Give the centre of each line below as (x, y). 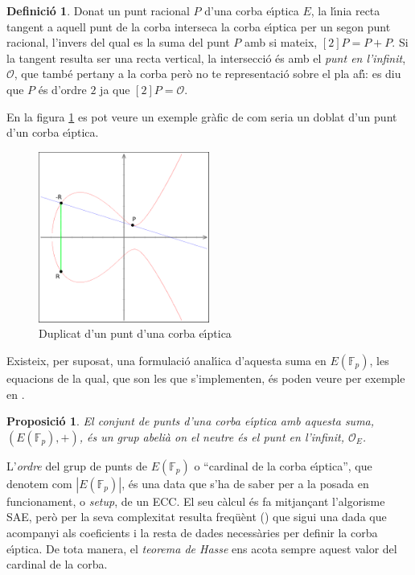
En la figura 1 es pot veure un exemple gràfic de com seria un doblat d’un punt (202, 116)
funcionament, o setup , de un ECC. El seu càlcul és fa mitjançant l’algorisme (196, 501)
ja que (115, 89)
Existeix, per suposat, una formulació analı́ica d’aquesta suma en (166, 360)
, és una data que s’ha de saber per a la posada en (245, 483)
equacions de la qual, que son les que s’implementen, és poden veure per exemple (206, 378)
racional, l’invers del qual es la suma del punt (118, 42)
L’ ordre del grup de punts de (77, 465)
